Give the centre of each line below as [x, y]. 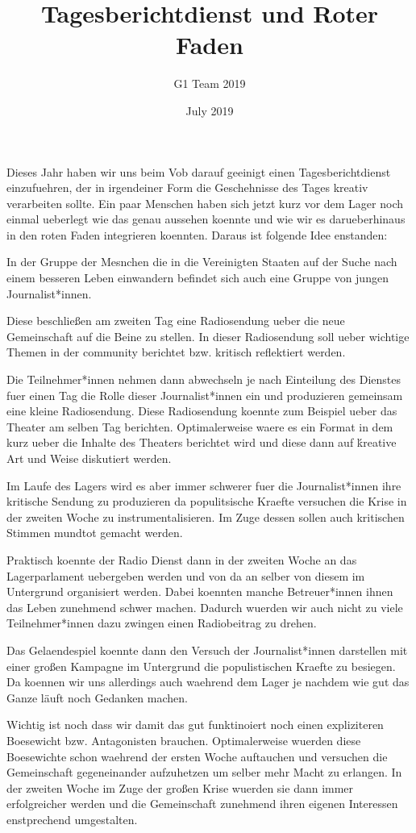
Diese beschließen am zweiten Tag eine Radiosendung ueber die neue [176, 321]
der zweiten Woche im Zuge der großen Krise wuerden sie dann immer [180, 787]
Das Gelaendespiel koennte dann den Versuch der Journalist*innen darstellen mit [207, 650]
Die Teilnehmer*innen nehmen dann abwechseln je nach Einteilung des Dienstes [204, 379]
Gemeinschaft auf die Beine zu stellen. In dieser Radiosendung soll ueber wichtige [208, 336]
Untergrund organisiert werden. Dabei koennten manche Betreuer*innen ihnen [200, 591]
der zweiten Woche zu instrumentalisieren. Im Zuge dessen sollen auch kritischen [206, 516]
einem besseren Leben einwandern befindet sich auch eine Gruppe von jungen [198, 278]
